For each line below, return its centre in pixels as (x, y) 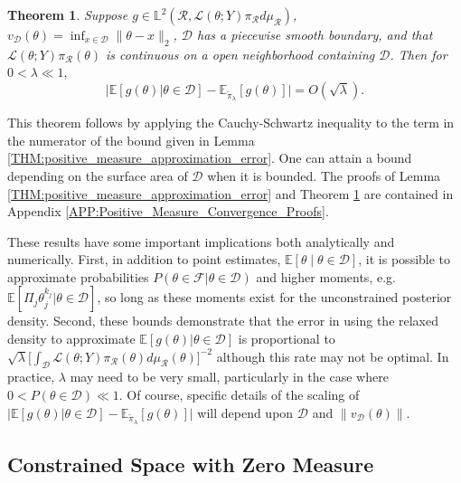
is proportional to (287, 339)
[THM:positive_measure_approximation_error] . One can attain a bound (210, 158)
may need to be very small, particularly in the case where (229, 377)
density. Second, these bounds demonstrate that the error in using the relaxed (223, 321)
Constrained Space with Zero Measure (191, 464)
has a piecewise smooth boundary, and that (315, 34)
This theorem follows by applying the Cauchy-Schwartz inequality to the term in (231, 123)
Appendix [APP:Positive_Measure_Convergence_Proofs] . (168, 211)
